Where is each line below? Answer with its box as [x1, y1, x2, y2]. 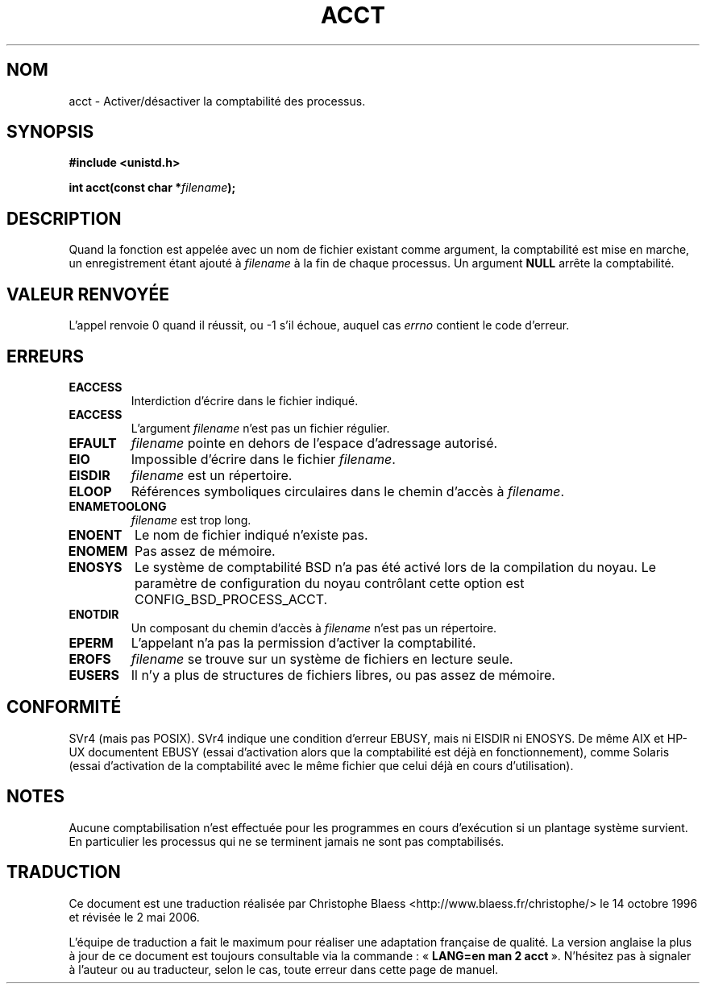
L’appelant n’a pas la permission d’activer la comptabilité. [131, 634, 476, 651]
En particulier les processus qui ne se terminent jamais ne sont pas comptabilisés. [69, 834, 505, 848]
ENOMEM [68, 542, 128, 559]
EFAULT [69, 434, 117, 451]
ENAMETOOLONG [69, 499, 167, 513]
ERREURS [6, 346, 85, 367]
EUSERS [69, 666, 119, 683]
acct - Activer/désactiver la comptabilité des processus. [69, 93, 366, 108]
